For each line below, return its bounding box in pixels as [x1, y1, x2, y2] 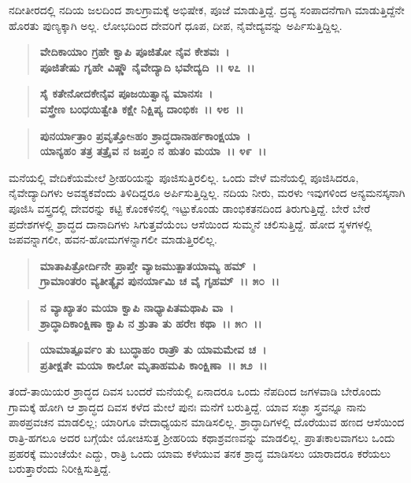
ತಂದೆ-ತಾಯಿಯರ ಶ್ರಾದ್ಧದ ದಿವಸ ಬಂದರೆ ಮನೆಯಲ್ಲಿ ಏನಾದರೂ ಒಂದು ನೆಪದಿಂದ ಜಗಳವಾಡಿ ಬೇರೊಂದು [9, 383, 381, 399]
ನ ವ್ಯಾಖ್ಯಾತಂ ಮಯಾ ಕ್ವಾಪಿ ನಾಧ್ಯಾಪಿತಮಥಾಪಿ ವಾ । [39, 299, 234, 315]
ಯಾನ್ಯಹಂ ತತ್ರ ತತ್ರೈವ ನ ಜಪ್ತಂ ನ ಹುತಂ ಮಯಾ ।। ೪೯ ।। [39, 143, 267, 159]
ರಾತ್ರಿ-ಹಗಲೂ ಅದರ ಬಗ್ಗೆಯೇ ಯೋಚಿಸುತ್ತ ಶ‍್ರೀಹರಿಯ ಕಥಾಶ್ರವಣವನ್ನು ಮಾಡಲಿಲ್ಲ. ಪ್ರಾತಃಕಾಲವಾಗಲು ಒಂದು [9, 429, 395, 446]
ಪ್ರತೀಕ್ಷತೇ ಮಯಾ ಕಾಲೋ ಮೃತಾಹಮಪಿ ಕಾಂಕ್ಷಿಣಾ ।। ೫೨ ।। [39, 356, 268, 373]
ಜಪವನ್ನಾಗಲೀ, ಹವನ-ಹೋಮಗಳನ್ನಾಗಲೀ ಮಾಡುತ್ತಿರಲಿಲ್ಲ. [9, 231, 217, 247]
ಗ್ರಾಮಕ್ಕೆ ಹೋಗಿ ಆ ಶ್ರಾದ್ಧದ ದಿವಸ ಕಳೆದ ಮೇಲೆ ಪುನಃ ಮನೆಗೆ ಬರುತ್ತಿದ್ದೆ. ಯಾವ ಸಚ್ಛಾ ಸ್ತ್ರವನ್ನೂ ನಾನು [9, 398, 366, 414]
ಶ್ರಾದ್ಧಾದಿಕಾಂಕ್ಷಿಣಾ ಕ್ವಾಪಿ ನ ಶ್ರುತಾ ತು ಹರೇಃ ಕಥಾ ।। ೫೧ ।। [39, 314, 262, 331]
